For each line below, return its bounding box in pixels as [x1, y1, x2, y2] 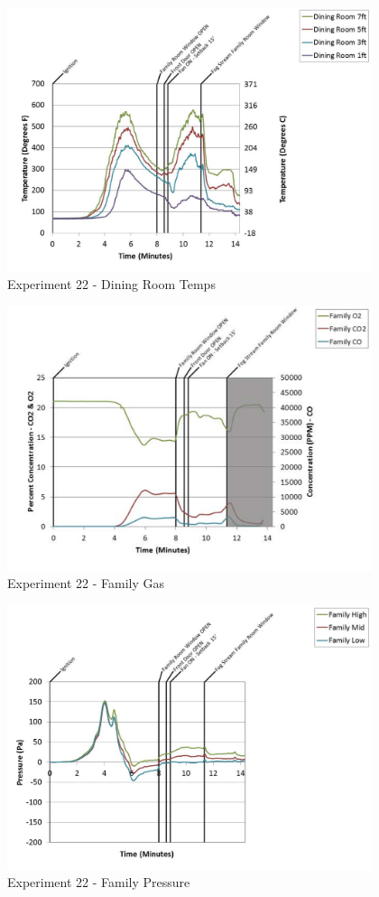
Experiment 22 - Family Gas [7, 574, 165, 593]
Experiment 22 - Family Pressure [7, 873, 190, 892]
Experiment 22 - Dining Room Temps [7, 275, 216, 294]
